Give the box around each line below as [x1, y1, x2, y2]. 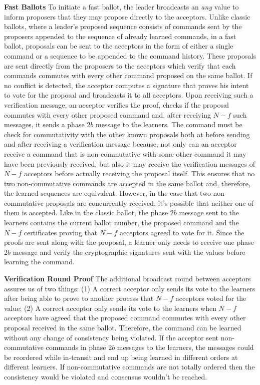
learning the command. [4, 256, 75, 267]
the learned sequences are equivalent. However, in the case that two [4, 188, 211, 198]
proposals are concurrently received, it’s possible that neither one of [46, 197, 254, 208]
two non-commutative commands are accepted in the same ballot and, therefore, [4, 178, 250, 188]
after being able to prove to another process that [4, 293, 154, 303]
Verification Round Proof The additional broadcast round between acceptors [4, 273, 251, 284]
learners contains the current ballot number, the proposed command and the [4, 217, 239, 228]
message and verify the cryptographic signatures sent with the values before [13, 246, 245, 257]
